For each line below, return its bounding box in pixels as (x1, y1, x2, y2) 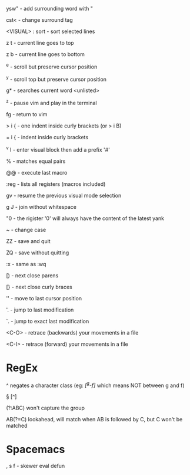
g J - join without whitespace (6, 203, 76, 210)
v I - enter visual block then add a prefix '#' (6, 145, 111, 153)
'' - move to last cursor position (6, 294, 82, 302)
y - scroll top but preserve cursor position (6, 74, 107, 83)
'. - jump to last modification (6, 306, 74, 313)
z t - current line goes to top (6, 40, 75, 46)
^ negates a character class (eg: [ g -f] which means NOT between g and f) (6, 381, 185, 389)
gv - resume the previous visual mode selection (6, 192, 122, 199)
